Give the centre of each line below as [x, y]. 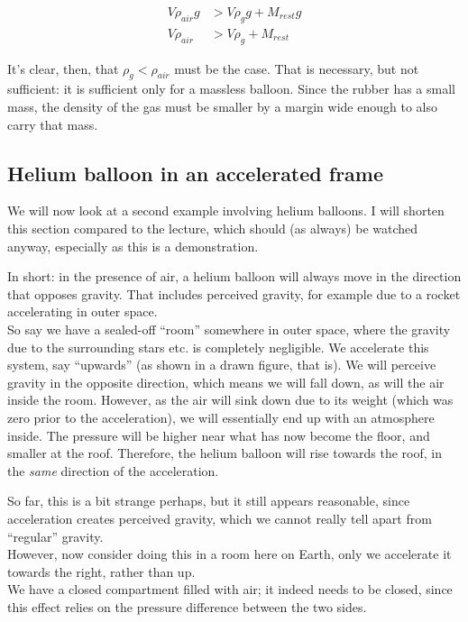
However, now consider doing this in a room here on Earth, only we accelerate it [229, 554]
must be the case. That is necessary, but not [297, 68]
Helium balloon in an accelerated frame [196, 173]
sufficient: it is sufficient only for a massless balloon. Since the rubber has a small [231, 89]
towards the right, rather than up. [101, 571]
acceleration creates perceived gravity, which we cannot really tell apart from [220, 518]
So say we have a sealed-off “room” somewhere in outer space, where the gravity [229, 329]
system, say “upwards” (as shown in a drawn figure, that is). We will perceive [222, 365]
